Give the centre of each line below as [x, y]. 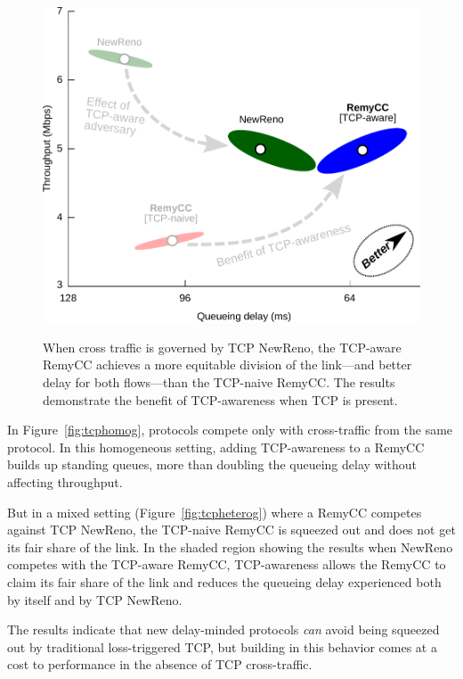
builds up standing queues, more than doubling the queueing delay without [212, 464]
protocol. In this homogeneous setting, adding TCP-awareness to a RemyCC [216, 447]
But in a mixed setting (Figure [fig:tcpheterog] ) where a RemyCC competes [215, 512]
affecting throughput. [65, 482]
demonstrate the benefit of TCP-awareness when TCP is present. [220, 399]
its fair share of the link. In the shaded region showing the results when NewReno [230, 547]
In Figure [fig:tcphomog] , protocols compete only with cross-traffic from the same [230, 430]
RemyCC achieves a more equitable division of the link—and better [227, 364]
